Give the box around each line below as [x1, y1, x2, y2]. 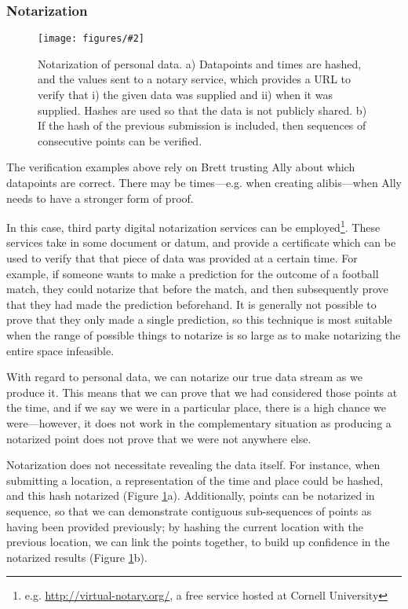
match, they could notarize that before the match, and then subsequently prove [6, 281, 388, 297]
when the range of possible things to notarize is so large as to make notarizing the [6, 327, 401, 343]
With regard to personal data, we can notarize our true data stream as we [6, 369, 362, 385]
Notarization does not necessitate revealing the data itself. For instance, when [6, 457, 381, 473]
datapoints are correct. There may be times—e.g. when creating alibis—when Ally [6, 174, 403, 191]
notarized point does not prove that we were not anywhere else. [6, 430, 311, 446]
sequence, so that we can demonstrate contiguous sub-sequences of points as [6, 502, 372, 519]
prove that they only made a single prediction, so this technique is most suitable [6, 311, 392, 328]
